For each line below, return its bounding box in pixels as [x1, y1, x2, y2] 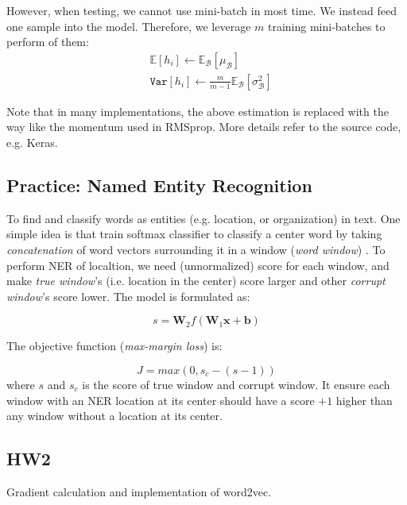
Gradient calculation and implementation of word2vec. [6, 483, 272, 499]
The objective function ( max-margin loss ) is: [6, 337, 223, 354]
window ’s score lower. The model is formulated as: [6, 287, 250, 304]
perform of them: [6, 33, 89, 50]
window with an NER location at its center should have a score [6, 391, 315, 408]
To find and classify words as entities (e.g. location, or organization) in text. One [6, 210, 401, 226]
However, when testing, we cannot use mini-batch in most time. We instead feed [6, 2, 397, 18]
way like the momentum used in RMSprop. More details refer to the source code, [6, 118, 401, 135]
